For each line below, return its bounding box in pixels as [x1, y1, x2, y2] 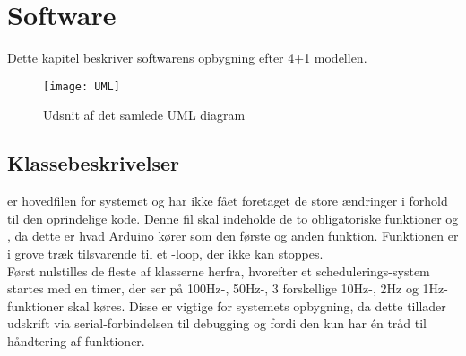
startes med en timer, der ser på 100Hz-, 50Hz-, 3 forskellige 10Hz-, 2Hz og [7, 279, 419, 298]
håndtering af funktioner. [7, 331, 145, 350]
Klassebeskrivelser [7, 149, 179, 177]
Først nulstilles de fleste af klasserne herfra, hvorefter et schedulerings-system [7, 261, 430, 280]
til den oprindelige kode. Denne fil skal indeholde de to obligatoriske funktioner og [7, 208, 459, 227]
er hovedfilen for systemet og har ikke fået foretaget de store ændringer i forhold [7, 191, 448, 210]
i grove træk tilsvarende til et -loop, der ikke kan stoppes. [7, 243, 324, 262]
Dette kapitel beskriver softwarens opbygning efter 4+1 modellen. [7, 48, 367, 67]
